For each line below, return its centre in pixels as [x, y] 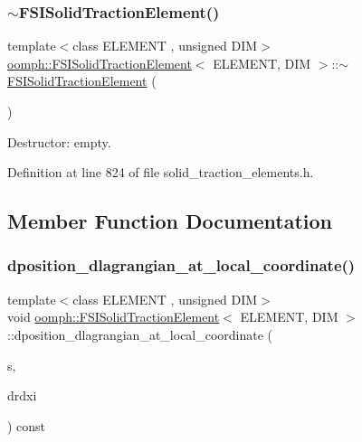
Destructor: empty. [59, 141]
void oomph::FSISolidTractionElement [114, 317]
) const [27, 425]
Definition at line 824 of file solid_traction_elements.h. [161, 172]
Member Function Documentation [170, 221]
